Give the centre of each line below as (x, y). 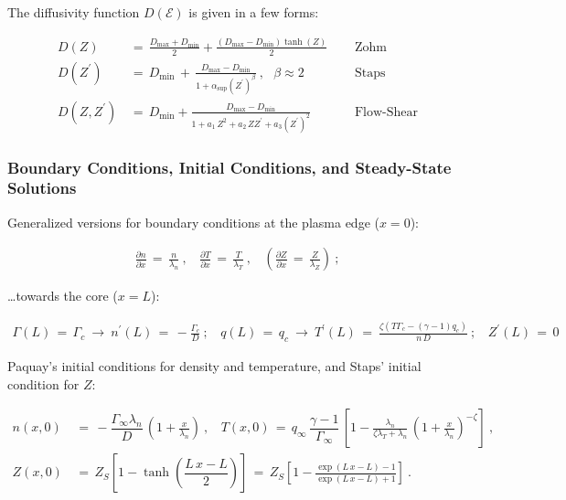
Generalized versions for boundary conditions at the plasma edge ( (193, 222)
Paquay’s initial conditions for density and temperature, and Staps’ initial (214, 366)
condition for (43, 383)
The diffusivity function (74, 12)
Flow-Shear (386, 112)
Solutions (42, 188)
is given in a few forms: (254, 12)
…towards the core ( (63, 296)
